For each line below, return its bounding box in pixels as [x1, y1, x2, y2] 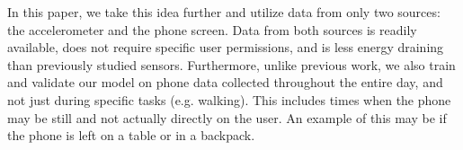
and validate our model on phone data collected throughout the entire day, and [7, 73, 443, 92]
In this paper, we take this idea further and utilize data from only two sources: [7, 3, 441, 21]
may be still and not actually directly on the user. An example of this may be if [7, 108, 447, 127]
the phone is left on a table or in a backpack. [7, 126, 255, 145]
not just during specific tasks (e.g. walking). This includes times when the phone [7, 90, 451, 109]
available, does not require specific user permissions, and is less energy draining [7, 38, 444, 57]
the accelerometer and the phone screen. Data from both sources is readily [7, 20, 417, 39]
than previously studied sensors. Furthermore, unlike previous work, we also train [7, 55, 456, 74]
